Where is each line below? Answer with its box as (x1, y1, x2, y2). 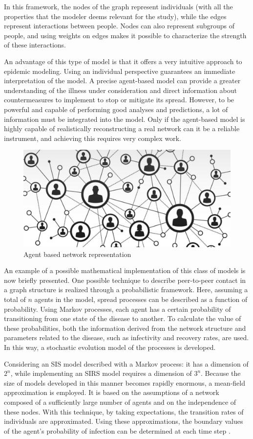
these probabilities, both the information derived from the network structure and (4, 323, 246, 333)
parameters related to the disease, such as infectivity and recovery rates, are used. (4, 332, 249, 343)
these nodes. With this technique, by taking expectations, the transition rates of (4, 406, 244, 416)
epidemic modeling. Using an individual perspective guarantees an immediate (4, 66, 235, 76)
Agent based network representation (23, 249, 131, 259)
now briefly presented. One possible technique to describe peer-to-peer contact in (4, 275, 246, 285)
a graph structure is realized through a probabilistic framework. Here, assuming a (4, 284, 248, 295)
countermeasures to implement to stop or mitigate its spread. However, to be (4, 94, 234, 105)
